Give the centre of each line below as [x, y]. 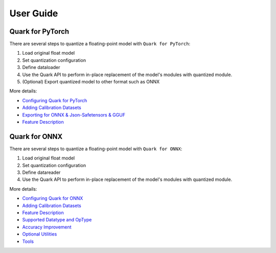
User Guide [34, 13]
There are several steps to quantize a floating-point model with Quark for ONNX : [96, 149]
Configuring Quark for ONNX [53, 198]
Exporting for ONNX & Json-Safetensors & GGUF [74, 114]
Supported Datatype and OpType [57, 220]
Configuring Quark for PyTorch [55, 100]
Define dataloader [41, 67]
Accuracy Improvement [47, 227]
